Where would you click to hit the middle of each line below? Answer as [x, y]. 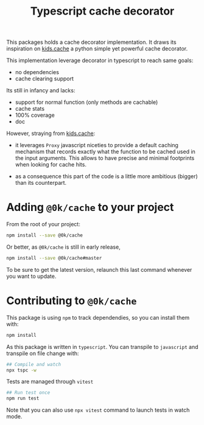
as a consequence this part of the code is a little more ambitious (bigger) [106, 176]
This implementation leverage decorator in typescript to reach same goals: [100, 60]
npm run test [23, 399]
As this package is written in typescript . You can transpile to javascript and [102, 347]
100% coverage [35, 115]
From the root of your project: [43, 224]
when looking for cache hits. [51, 165]
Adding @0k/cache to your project [90, 207]
